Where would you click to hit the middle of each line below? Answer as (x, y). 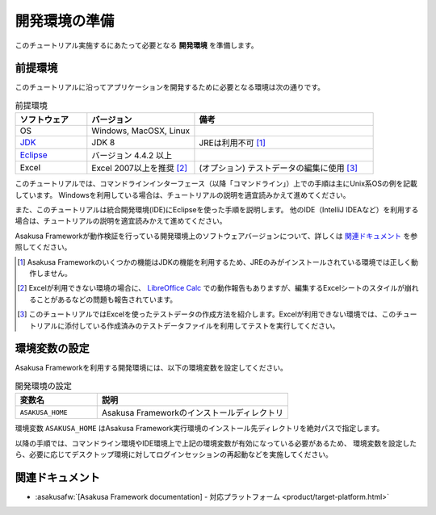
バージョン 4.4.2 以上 (132, 156)
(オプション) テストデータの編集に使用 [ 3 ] (279, 168)
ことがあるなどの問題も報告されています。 (107, 299)
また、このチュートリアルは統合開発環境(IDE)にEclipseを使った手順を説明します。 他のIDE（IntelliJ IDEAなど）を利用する (217, 209)
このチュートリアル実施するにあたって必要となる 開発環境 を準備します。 (136, 45)
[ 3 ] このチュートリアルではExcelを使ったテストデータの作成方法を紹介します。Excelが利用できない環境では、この (207, 314)
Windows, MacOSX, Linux (140, 131)
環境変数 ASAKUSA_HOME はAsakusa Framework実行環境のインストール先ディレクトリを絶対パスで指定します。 (199, 429)
